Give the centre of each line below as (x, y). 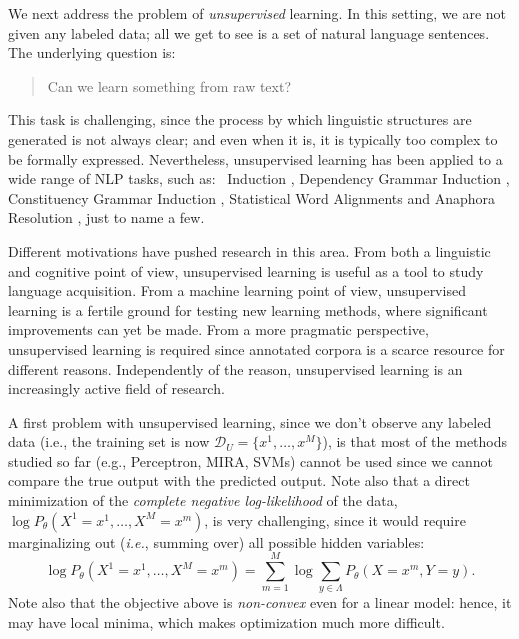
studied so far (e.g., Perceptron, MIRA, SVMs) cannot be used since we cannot (251, 460)
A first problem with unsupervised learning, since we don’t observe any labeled (250, 421)
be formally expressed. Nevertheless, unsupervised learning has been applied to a (255, 158)
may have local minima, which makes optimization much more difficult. (226, 621)
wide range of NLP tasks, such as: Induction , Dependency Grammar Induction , (259, 178)
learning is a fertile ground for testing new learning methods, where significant (248, 309)
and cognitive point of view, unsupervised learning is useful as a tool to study (246, 270)
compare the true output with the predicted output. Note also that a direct (239, 480)
